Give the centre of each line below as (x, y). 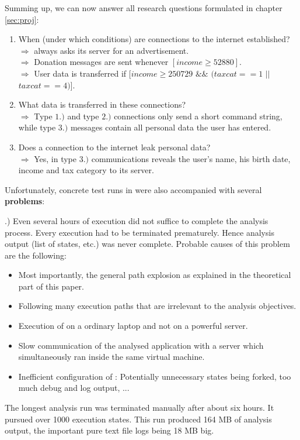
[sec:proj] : (22, 19)
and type (83, 116)
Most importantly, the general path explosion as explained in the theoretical (155, 275)
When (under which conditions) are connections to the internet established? (154, 39)
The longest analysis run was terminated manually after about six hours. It (139, 408)
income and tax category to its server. (86, 170)
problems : (25, 201)
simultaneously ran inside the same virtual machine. (111, 357)
